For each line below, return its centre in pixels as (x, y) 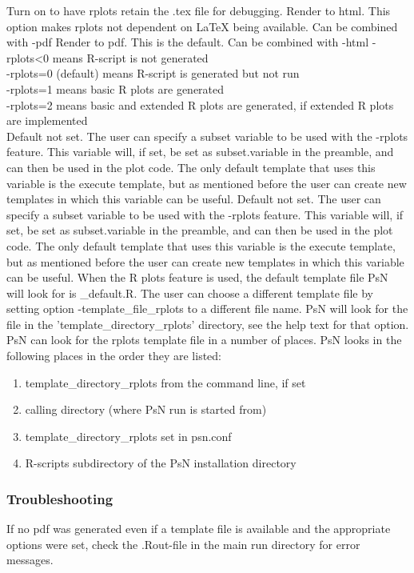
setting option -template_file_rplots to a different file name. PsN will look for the (207, 309)
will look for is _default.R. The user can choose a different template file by (190, 293)
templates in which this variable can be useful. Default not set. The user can (194, 199)
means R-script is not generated (130, 57)
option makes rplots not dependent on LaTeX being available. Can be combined (202, 26)
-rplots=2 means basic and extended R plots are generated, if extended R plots (200, 104)
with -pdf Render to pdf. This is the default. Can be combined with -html (188, 42)
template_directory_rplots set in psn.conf (128, 436)
